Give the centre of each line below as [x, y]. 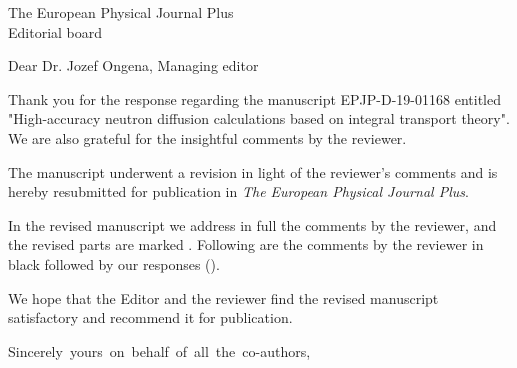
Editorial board [55, 31]
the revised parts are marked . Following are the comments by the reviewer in [246, 244]
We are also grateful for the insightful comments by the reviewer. [207, 137]
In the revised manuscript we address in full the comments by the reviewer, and [252, 224]
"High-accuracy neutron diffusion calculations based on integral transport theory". [259, 118]
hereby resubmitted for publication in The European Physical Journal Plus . [238, 191]
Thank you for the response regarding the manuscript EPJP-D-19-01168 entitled [254, 98]
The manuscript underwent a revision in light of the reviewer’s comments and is [253, 171]
